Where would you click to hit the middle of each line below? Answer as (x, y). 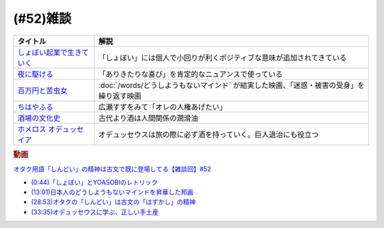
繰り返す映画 (120, 96)
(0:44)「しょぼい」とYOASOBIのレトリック (94, 182)
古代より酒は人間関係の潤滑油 (148, 118)
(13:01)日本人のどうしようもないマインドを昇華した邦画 (112, 192)
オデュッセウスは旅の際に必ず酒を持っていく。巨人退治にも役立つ (209, 134)
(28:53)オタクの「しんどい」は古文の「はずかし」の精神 (113, 202)
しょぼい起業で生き (49, 52)
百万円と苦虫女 (42, 90)
